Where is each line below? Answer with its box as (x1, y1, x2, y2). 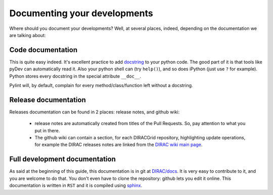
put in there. (34, 127, 60, 134)
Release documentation (9, 95, 86, 104)
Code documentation (9, 46, 78, 54)
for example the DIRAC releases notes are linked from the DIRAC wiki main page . (34, 142, 203, 148)
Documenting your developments (9, 8, 154, 19)
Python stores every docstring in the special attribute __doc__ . (9, 73, 142, 79)
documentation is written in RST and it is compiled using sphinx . (9, 182, 143, 188)
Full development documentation (9, 155, 116, 164)
